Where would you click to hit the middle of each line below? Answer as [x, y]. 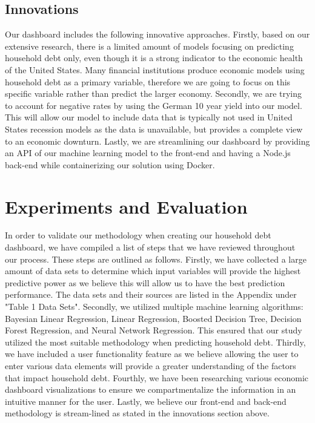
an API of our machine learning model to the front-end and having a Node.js [148, 153]
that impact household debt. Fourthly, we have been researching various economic [157, 377]
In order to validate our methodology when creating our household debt [138, 235]
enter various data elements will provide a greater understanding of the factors [151, 365]
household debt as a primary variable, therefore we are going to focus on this [148, 81]
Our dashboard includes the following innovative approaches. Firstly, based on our [157, 34]
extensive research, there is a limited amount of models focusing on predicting [149, 46]
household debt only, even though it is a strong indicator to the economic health [154, 58]
